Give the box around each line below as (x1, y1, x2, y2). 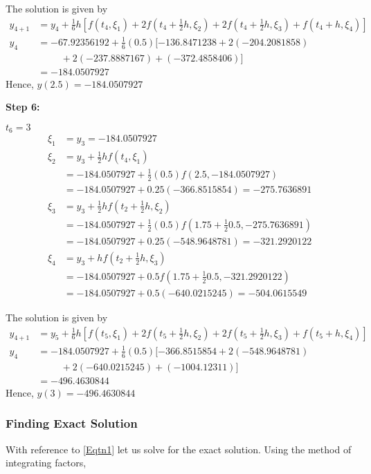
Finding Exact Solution (6, 415, 138, 432)
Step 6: (6, 99, 40, 114)
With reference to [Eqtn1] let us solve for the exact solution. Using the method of (6, 442, 352, 456)
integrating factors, (6, 455, 87, 470)
